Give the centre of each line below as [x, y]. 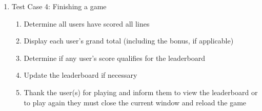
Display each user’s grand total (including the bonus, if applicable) [129, 41]
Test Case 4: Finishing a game [59, 6]
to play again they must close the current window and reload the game [135, 102]
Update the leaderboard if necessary [80, 75]
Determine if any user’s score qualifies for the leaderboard [115, 58]
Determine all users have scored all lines [87, 23]
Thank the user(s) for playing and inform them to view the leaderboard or [141, 92]
